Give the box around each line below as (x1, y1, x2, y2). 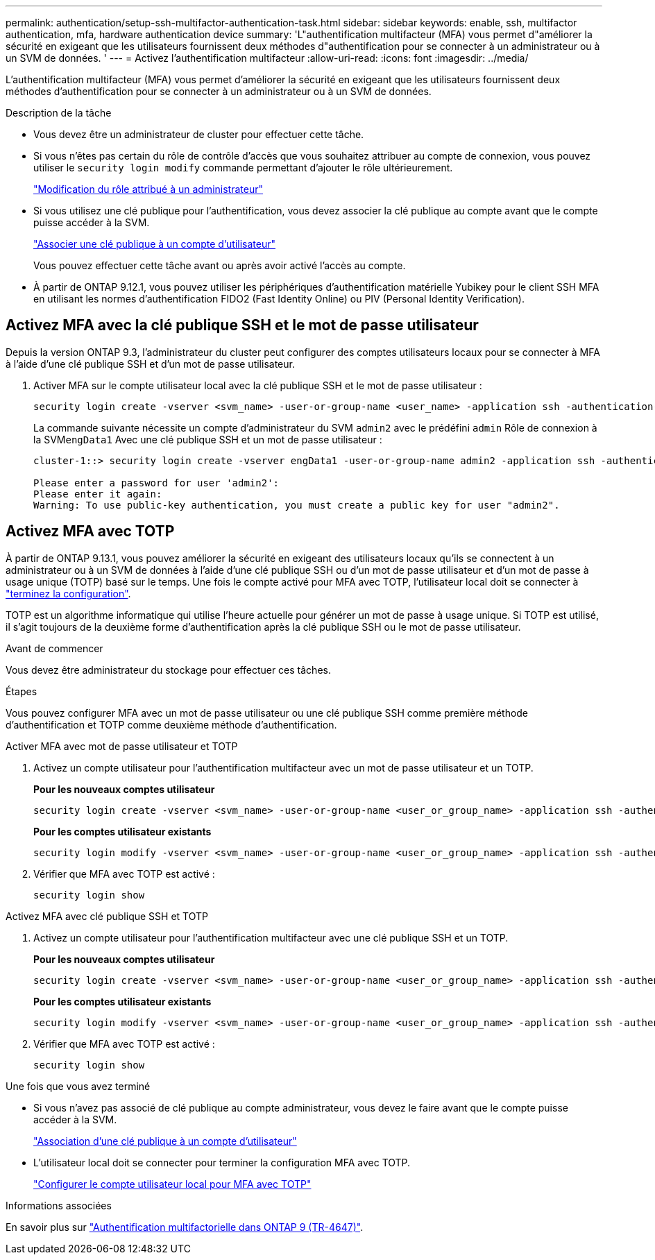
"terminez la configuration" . (6, 587, 131, 599)
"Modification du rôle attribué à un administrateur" (33, 183, 263, 195)
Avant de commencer (6, 642, 103, 654)
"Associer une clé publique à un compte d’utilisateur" (33, 238, 275, 250)
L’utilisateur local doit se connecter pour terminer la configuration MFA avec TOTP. (33, 1156, 411, 1168)
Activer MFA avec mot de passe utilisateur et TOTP (6, 740, 238, 752)
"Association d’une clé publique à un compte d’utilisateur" (33, 1134, 297, 1147)
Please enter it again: (33, 488, 162, 500)
